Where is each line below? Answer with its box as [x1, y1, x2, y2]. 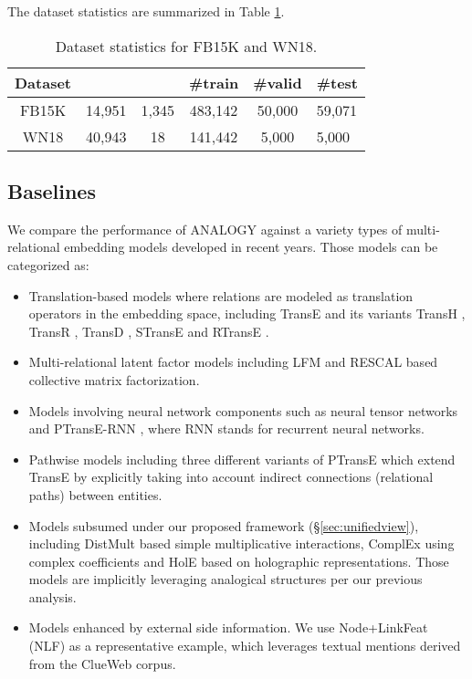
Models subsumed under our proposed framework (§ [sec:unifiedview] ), [28, 516, 419, 535]
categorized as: [7, 255, 89, 274]
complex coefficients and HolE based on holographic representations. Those [28, 551, 449, 570]
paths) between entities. [28, 485, 163, 504]
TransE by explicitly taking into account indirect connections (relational [28, 467, 434, 486]
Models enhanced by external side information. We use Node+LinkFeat [28, 618, 428, 637]
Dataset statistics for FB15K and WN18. [55, 35, 318, 57]
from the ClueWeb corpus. [28, 653, 176, 673]
